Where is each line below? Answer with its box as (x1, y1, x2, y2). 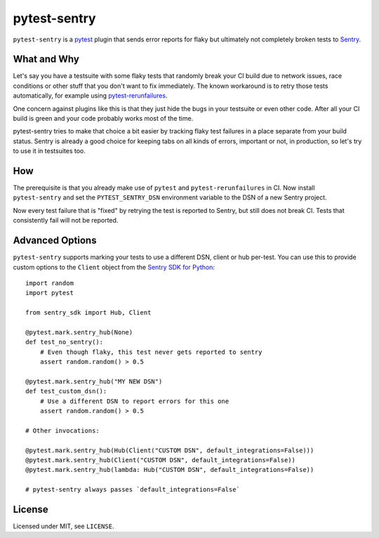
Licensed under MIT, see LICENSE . (13, 522, 114, 530)
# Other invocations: (25, 426, 100, 435)
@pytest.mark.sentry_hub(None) (25, 328, 133, 336)
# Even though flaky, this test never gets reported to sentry (39, 348, 262, 356)
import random (25, 279, 74, 287)
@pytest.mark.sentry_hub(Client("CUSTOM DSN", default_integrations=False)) (25, 456, 296, 464)
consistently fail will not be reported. (13, 216, 119, 225)
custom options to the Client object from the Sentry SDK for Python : (13, 263, 215, 271)
